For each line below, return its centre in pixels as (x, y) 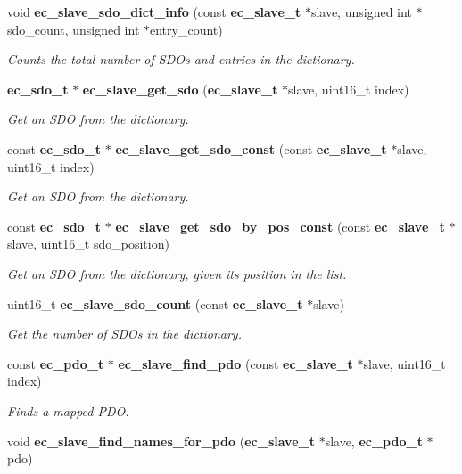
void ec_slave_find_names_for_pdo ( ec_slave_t (161, 441)
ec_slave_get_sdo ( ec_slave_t (180, 89)
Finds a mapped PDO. (68, 410)
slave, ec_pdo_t (374, 441)
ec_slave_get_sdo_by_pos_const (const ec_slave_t (280, 226)
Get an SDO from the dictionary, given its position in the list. (177, 273)
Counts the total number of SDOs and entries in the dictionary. (181, 59)
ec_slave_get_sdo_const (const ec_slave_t (251, 148)
